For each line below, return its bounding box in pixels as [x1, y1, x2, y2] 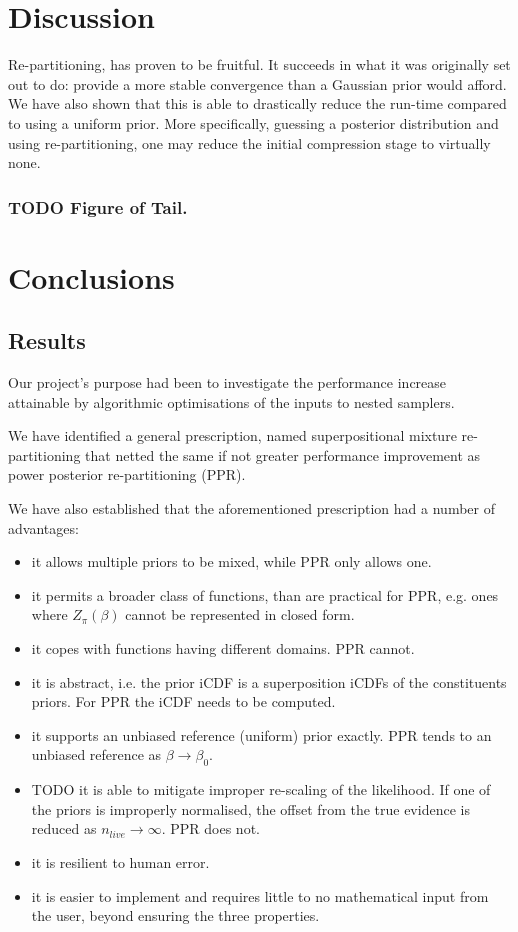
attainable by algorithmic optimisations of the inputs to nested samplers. [8, 391, 455, 412]
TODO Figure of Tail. [8, 194, 188, 219]
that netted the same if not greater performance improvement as [85, 444, 481, 465]
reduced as [31, 818, 97, 839]
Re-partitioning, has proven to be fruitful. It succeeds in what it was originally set [8, 54, 511, 75]
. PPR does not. [161, 818, 260, 839]
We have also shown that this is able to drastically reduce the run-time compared [8, 93, 507, 114]
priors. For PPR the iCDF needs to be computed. [31, 691, 336, 712]
